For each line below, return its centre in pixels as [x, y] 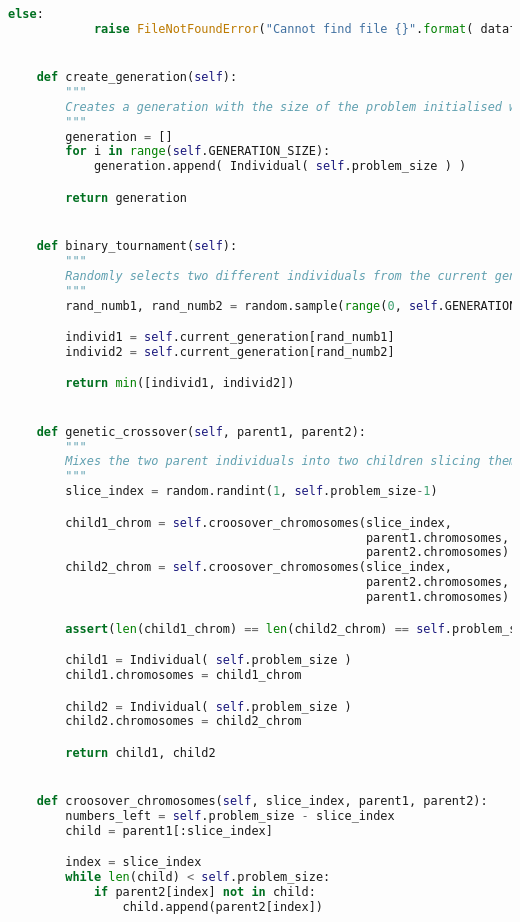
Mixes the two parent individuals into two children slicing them [291, 461]
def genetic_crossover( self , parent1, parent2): [201, 431]
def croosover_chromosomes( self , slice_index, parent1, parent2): [262, 801]
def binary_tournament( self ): [137, 246]
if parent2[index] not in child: [204, 892]
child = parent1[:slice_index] [169, 830]
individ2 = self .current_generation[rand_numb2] [230, 351]
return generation [126, 197]
